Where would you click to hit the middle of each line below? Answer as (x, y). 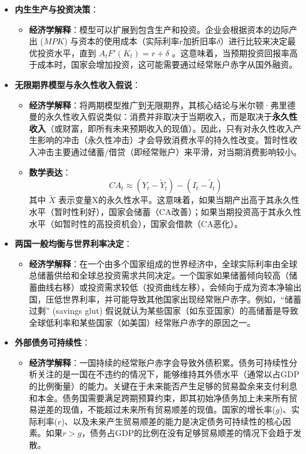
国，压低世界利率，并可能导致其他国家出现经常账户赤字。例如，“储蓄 (165, 299)
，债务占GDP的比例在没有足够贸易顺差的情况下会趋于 (187, 433)
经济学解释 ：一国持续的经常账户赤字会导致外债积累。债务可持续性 (159, 362)
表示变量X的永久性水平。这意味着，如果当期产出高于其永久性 (179, 200)
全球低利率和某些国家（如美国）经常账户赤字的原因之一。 (142, 322)
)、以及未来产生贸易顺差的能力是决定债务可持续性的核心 (172, 421)
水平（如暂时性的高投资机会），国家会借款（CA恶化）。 (136, 223)
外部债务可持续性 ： (52, 342)
